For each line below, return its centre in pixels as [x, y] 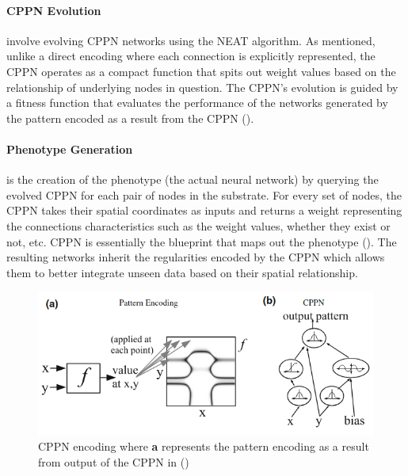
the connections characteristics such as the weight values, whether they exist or [198, 225]
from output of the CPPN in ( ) [114, 461]
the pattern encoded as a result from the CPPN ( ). [130, 118]
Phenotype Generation [70, 149]
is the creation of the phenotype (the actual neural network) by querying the [193, 179]
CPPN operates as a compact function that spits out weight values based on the [201, 71]
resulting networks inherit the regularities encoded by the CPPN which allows [196, 257]
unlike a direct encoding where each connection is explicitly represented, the [191, 56]
